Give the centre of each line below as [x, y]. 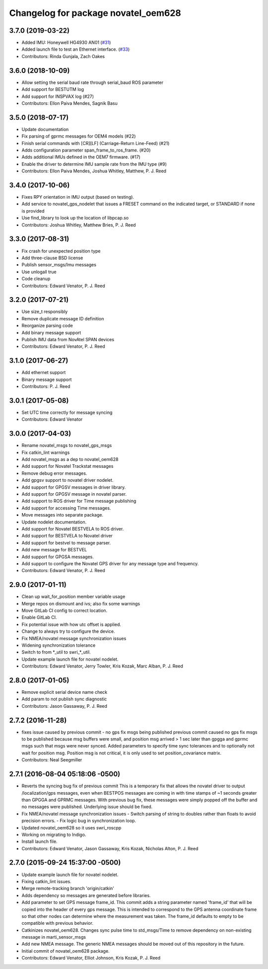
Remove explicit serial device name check [65, 692]
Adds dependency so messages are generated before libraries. [86, 895]
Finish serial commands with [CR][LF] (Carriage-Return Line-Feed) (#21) [96, 143]
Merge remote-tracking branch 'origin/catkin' [68, 889]
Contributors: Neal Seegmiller [52, 760]
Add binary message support [51, 332]
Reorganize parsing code [47, 326]
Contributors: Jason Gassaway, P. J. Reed [65, 706]
